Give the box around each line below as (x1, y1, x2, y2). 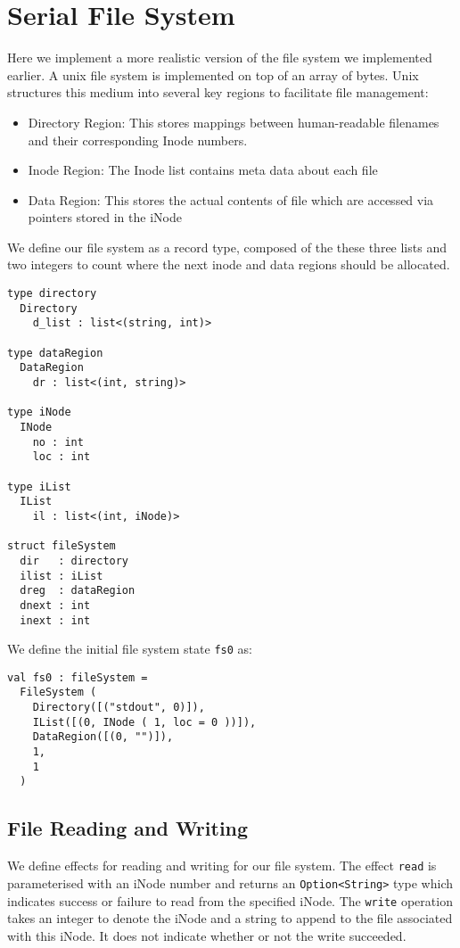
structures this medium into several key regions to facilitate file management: (7, 83, 429, 102)
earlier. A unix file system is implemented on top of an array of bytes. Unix (7, 65, 419, 84)
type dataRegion (7, 346, 103, 359)
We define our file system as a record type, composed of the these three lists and (7, 237, 447, 256)
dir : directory (20, 554, 129, 567)
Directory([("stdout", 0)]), (32, 701, 205, 714)
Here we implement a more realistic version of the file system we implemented (7, 48, 432, 67)
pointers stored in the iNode (28, 208, 182, 227)
